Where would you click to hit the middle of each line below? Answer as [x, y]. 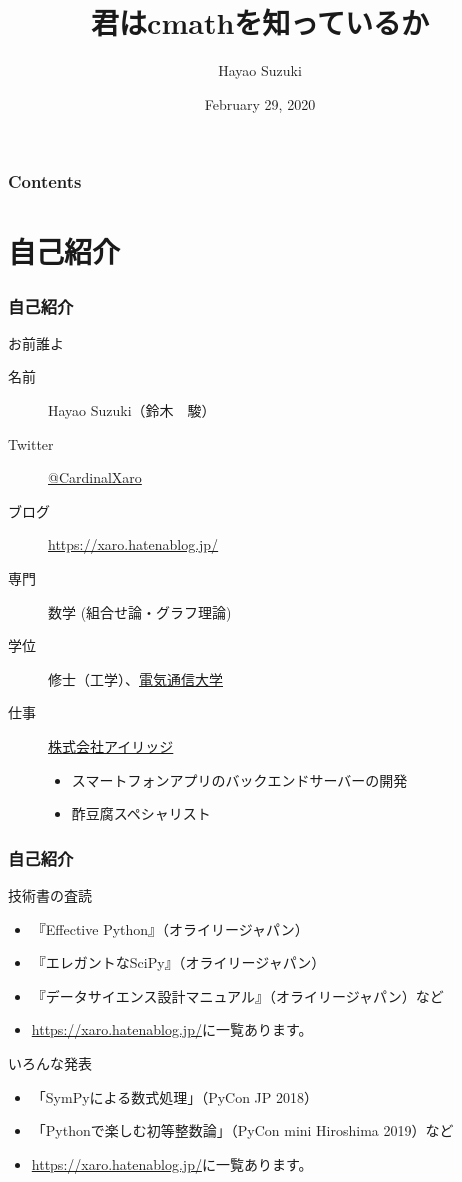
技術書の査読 [50, 894]
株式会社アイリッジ [111, 745]
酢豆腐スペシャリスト [141, 813]
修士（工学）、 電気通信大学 [135, 678]
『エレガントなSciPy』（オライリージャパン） [178, 962]
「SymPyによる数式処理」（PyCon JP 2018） [175, 1096]
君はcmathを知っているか [260, 22]
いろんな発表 [50, 1062]
